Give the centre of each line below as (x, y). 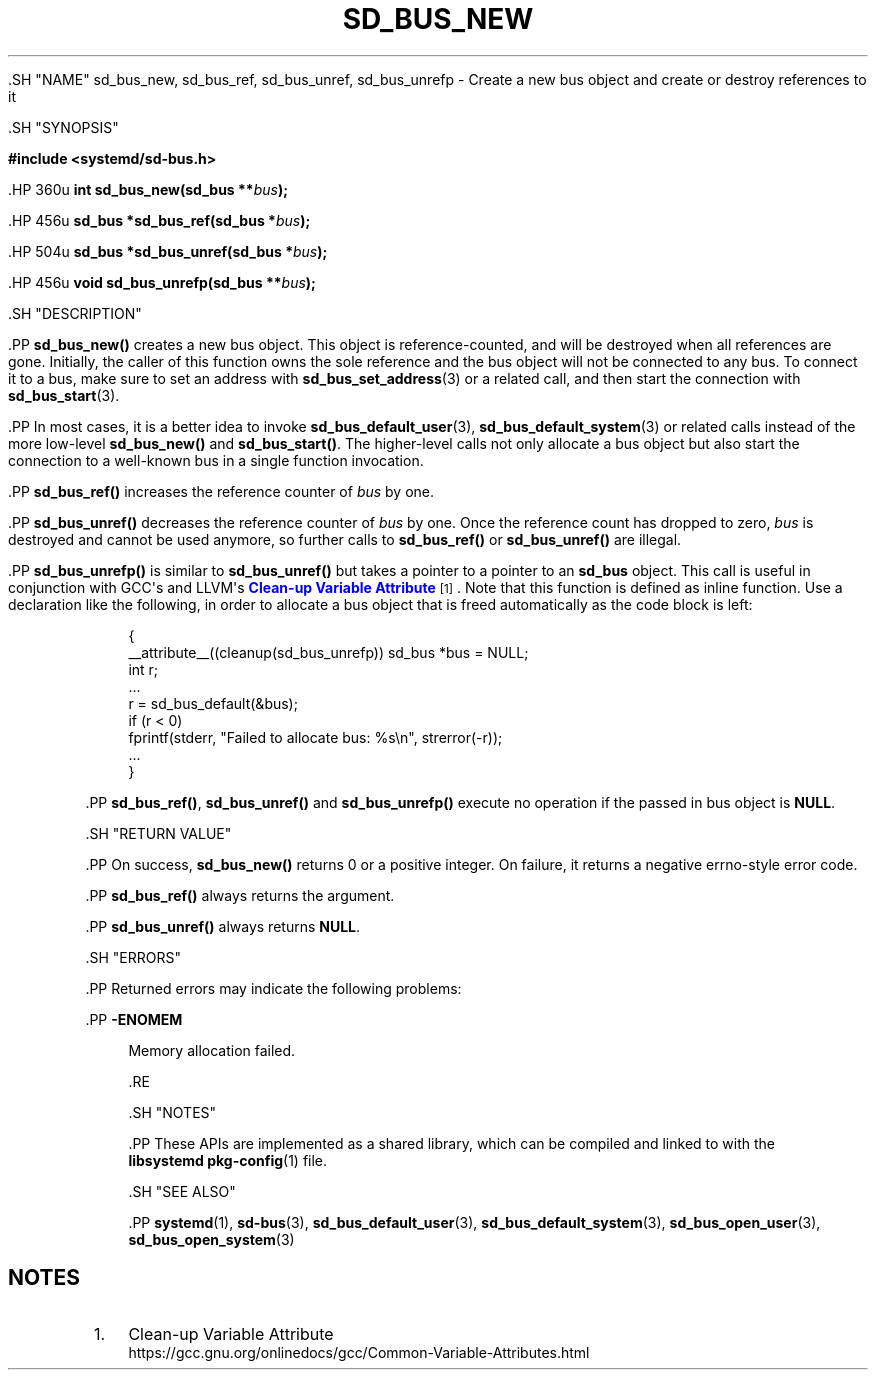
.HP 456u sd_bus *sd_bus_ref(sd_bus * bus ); (159, 220)
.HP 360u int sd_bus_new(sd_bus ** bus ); (148, 189)
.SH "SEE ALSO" (182, 1191)
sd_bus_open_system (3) (211, 1239)
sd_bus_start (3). (64, 395)
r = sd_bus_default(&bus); (213, 703)
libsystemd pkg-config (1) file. (228, 1160)
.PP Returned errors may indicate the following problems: (273, 988)
